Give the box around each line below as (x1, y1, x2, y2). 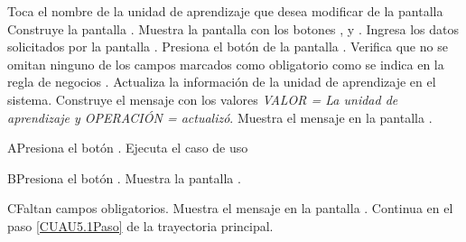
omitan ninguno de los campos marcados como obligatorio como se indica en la (7, 54, 444, 73)
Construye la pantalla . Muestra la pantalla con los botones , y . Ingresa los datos (7, 19, 459, 38)
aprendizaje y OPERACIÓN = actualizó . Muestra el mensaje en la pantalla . (7, 107, 433, 126)
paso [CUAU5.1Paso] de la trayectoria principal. (7, 216, 274, 235)
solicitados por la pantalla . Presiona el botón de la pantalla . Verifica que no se (7, 37, 448, 56)
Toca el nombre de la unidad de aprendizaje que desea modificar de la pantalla (7, 2, 443, 20)
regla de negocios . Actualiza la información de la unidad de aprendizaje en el (7, 72, 436, 91)
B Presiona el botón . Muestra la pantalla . (7, 168, 241, 187)
